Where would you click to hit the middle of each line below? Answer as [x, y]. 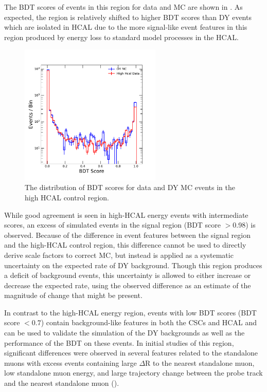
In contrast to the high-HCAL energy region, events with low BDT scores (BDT [130, 312]
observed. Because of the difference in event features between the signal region [127, 235]
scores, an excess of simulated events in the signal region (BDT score [113, 225]
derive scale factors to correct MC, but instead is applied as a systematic [119, 255]
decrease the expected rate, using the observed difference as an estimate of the [128, 285]
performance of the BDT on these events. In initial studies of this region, [119, 342]
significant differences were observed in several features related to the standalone [131, 353]
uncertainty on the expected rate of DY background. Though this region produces [133, 265]
